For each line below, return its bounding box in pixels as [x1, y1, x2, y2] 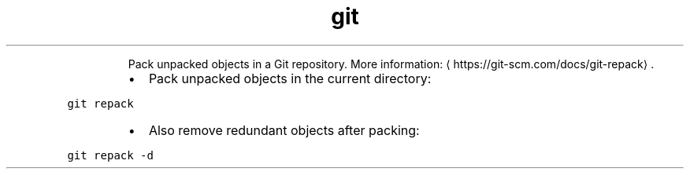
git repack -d [67, 148, 154, 162]
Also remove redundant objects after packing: [148, 122, 420, 138]
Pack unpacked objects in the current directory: [148, 70, 432, 86]
